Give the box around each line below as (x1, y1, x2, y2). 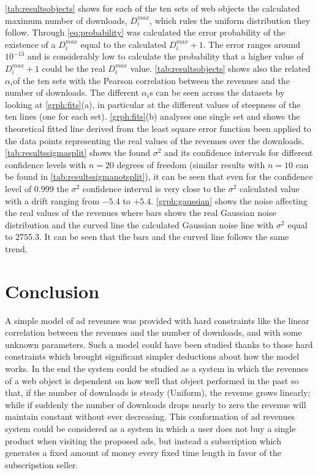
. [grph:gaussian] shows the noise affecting (151, 194, 308, 207)
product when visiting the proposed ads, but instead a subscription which (5, 434, 281, 447)
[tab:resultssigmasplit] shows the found (5, 146, 150, 159)
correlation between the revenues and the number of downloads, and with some (5, 326, 302, 339)
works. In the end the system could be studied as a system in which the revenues (5, 361, 309, 374)
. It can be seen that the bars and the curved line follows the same (39, 230, 289, 243)
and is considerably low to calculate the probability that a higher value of (27, 50, 304, 63)
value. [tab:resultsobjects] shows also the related (130, 61, 311, 74)
